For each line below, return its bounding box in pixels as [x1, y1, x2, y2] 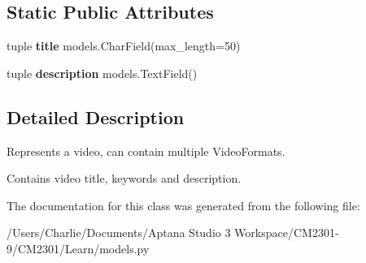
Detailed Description [7, 104, 185, 129]
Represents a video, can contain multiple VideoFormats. [7, 142, 285, 159]
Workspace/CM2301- [234, 224, 339, 241]
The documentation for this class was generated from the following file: [7, 196, 360, 213]
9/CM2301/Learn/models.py [7, 239, 150, 257]
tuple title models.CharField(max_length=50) [7, 37, 241, 54]
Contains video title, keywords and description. [7, 170, 242, 187]
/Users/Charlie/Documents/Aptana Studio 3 [7, 224, 231, 241]
